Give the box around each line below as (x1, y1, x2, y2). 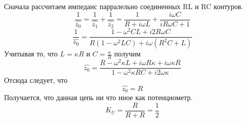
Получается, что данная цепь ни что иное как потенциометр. (4, 92, 193, 103)
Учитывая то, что (4, 48, 58, 59)
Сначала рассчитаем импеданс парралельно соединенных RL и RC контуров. (4, 1, 243, 11)
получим (114, 48, 141, 59)
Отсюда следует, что (4, 75, 68, 85)
